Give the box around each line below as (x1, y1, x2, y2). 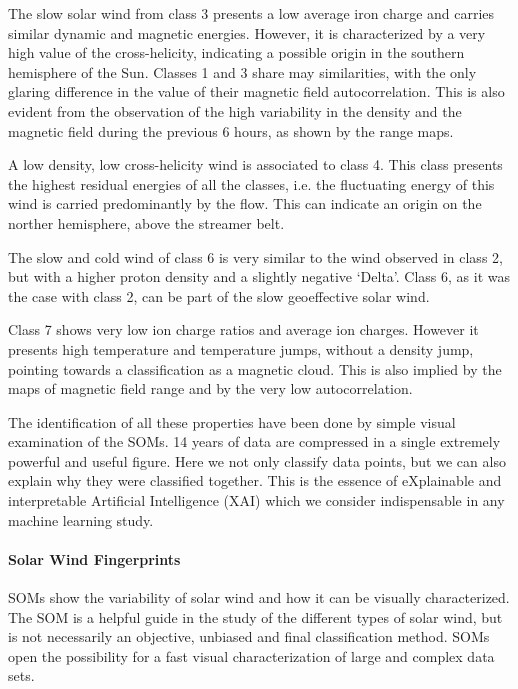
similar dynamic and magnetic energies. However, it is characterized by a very (8, 22, 486, 43)
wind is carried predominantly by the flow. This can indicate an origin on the (8, 193, 482, 214)
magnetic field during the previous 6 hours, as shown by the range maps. (8, 120, 454, 141)
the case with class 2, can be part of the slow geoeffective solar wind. (8, 285, 430, 306)
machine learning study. (8, 509, 154, 530)
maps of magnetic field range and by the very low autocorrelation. (8, 378, 413, 399)
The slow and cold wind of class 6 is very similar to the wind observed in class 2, (8, 246, 503, 267)
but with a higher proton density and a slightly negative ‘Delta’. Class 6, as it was (8, 266, 511, 287)
